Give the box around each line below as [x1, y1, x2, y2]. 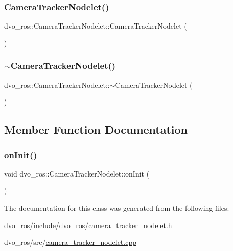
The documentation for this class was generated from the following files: [4, 203, 229, 213]
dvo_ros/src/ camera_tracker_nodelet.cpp [4, 237, 136, 247]
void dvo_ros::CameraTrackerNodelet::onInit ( [4, 168, 150, 179]
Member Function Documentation [4, 121, 188, 137]
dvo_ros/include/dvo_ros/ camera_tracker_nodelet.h [4, 219, 172, 230]
